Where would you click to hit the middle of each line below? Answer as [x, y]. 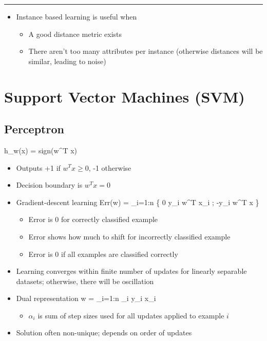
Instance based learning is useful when [77, 16]
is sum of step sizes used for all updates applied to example [131, 315]
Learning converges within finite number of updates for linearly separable [131, 271]
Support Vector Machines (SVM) [125, 96]
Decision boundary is [49, 185]
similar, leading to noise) [67, 61]
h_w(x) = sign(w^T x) [41, 150]
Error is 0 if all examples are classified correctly [103, 254]
